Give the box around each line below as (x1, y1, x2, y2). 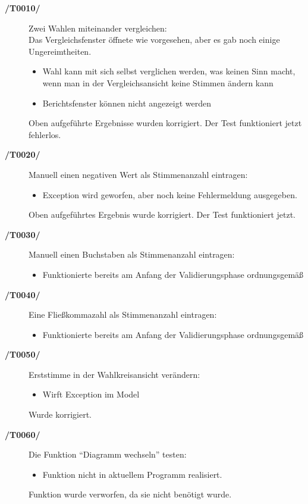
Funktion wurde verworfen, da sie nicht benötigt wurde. (29, 488, 232, 500)
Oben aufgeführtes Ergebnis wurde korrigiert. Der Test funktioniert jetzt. (29, 208, 296, 221)
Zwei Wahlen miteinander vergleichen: (29, 21, 167, 34)
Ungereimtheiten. (29, 45, 92, 57)
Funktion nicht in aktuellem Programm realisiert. (42, 468, 222, 480)
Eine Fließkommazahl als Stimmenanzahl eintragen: (29, 308, 217, 321)
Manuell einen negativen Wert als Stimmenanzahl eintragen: (29, 168, 248, 180)
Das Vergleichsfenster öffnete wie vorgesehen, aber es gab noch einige (29, 33, 280, 46)
